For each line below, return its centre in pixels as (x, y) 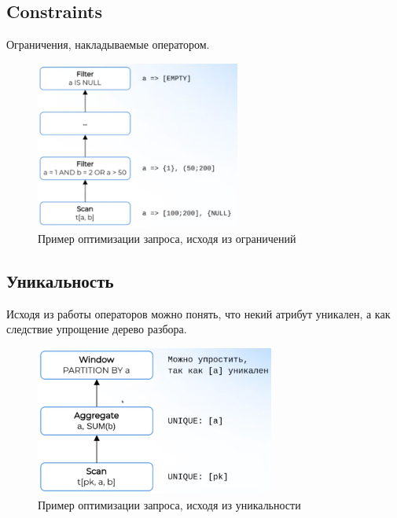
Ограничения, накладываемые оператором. (108, 44)
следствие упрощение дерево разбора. (97, 329)
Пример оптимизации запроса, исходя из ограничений (167, 238)
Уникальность (60, 280)
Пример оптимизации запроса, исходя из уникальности (169, 504)
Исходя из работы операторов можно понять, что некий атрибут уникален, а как (198, 313)
